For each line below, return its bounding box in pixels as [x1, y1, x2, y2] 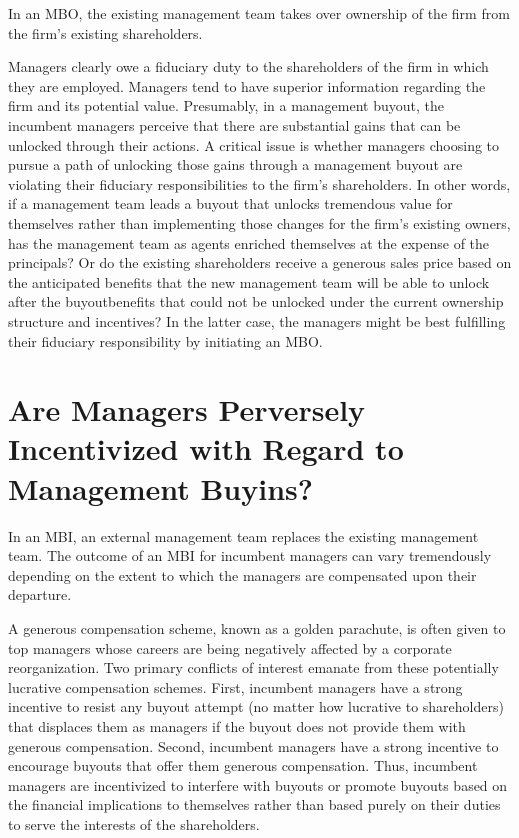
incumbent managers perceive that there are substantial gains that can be [8, 114, 461, 135]
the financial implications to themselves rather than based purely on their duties [8, 794, 501, 815]
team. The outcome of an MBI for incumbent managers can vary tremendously [8, 545, 492, 566]
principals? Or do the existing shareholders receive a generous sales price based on [8, 252, 512, 273]
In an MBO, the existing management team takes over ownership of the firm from [8, 3, 510, 23]
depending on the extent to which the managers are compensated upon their [8, 564, 477, 585]
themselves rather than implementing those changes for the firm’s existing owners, [8, 212, 511, 233]
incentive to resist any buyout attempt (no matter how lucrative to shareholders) [8, 696, 504, 717]
